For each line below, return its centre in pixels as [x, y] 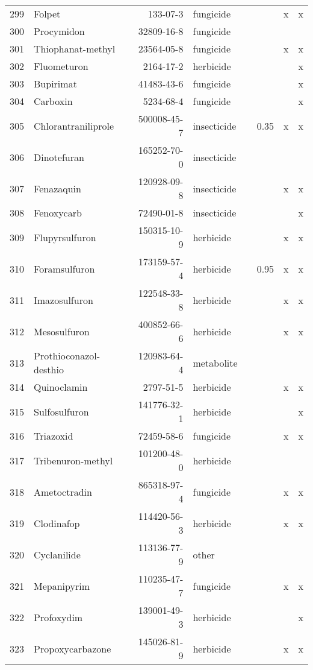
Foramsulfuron [64, 268]
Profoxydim [58, 617]
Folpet [47, 14]
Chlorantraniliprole [74, 125]
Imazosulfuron [64, 300]
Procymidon [59, 31]
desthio [49, 369]
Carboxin [53, 101]
